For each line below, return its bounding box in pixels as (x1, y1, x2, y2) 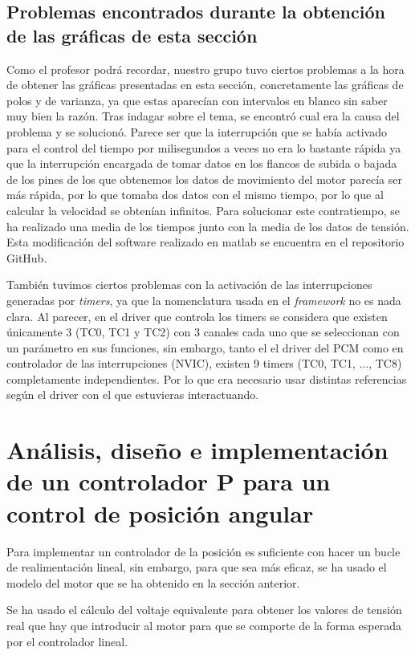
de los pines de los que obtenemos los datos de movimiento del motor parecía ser (6, 170, 402, 187)
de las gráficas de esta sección (6, 22, 258, 47)
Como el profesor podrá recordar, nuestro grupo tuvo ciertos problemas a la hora (6, 60, 405, 77)
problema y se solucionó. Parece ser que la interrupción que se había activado (6, 123, 387, 140)
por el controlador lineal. (6, 633, 128, 649)
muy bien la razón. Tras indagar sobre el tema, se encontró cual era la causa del (6, 108, 400, 124)
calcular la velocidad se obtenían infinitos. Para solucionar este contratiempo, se (6, 201, 400, 218)
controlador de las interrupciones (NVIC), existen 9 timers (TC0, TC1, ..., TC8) (6, 355, 402, 372)
